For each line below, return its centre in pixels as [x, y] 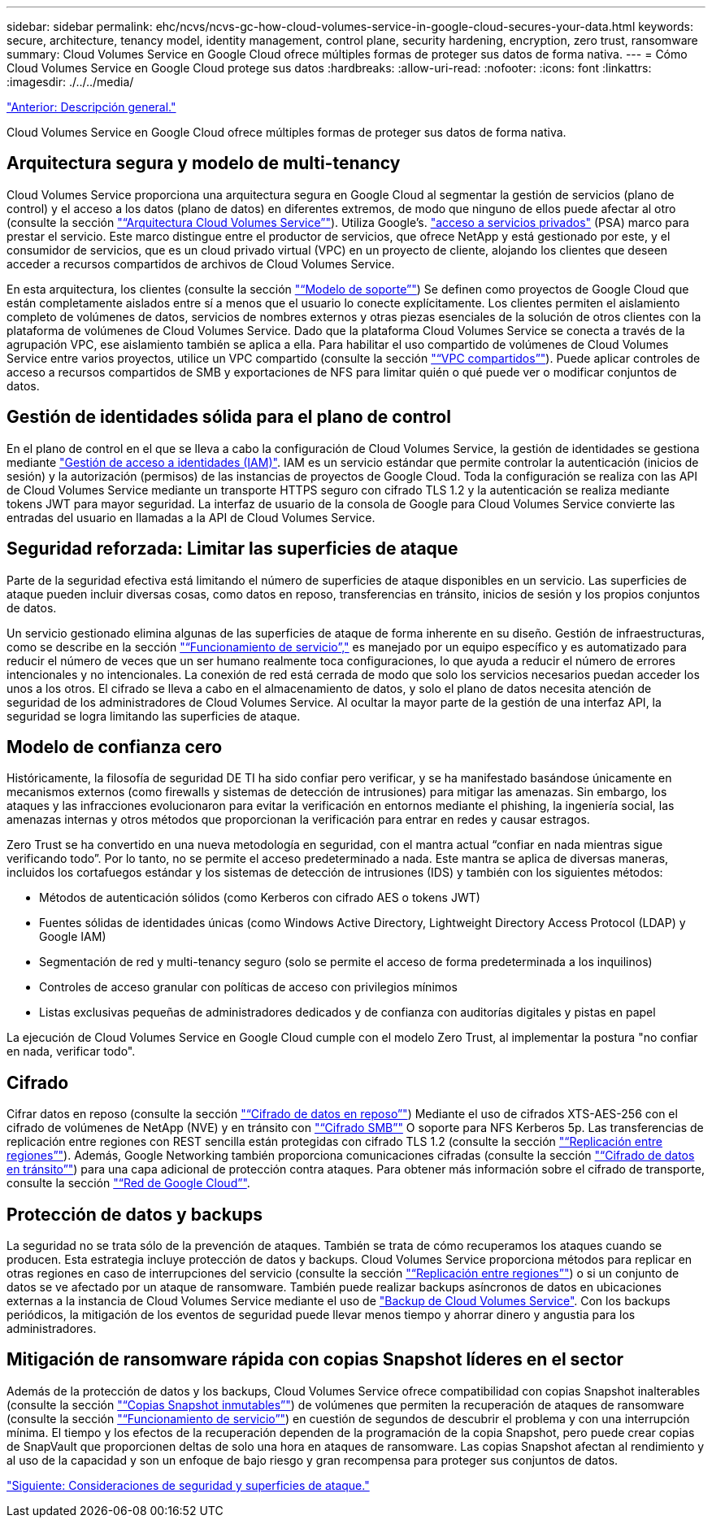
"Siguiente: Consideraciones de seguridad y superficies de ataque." [188, 1485]
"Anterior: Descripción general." [91, 107]
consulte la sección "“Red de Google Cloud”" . [128, 1183]
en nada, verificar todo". [71, 1052]
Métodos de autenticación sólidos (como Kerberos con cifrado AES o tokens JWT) [260, 898]
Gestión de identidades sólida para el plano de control [229, 417]
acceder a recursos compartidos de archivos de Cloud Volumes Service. [201, 263]
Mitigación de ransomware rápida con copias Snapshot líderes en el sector [315, 1360]
